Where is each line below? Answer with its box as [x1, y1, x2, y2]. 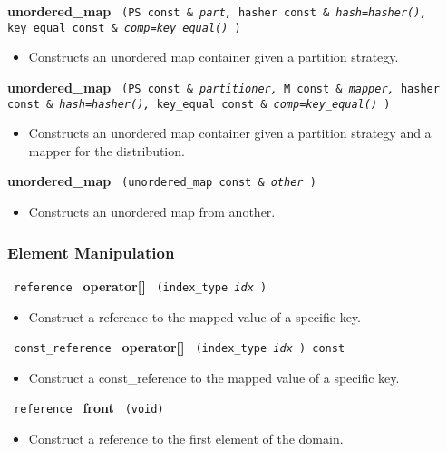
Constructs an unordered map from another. [28, 202, 276, 221]
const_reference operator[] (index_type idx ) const [14, 338, 345, 357]
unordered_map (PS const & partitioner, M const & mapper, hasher [7, 77, 440, 96]
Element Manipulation [7, 240, 175, 263]
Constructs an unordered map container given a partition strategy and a [28, 123, 432, 142]
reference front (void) [14, 398, 164, 417]
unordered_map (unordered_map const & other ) [7, 172, 316, 191]
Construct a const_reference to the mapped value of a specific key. [28, 368, 400, 387]
